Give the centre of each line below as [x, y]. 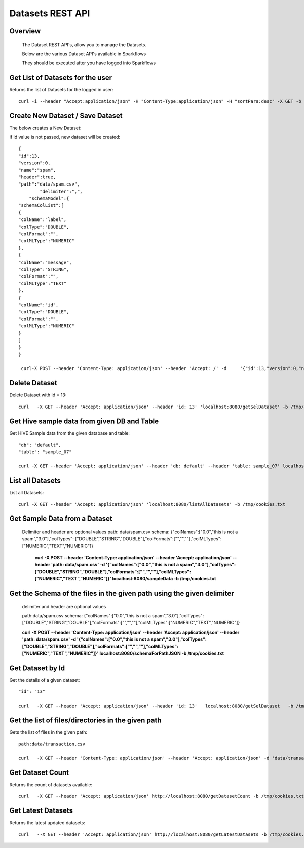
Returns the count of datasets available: [51, 785]
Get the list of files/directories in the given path [85, 720]
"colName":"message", [45, 262]
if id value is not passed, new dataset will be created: [65, 137]
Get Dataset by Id [37, 668]
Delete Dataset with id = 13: [38, 395]
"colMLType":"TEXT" [43, 283]
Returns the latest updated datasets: [47, 823]
